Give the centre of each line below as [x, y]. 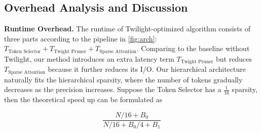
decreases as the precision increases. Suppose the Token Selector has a [113, 89]
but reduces [234, 58]
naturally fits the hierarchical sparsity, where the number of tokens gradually [123, 79]
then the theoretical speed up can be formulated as [83, 99]
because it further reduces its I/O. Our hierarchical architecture [147, 69]
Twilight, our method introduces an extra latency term [89, 58]
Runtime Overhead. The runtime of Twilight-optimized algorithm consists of [127, 29]
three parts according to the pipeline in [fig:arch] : [81, 38]
